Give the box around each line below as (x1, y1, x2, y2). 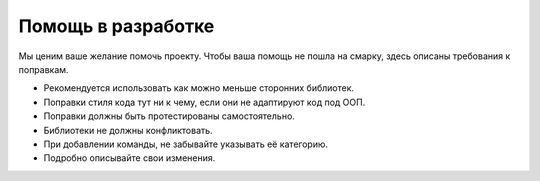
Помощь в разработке (18, 15, 215, 37)
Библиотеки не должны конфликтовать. (43, 124, 214, 136)
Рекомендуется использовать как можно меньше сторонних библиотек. (43, 82, 355, 94)
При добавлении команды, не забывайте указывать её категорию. (43, 138, 329, 150)
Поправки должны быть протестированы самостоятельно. (43, 110, 295, 122)
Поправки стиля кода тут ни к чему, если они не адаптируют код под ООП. (43, 96, 366, 108)
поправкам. (18, 63, 69, 75)
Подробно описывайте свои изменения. (43, 152, 216, 164)
